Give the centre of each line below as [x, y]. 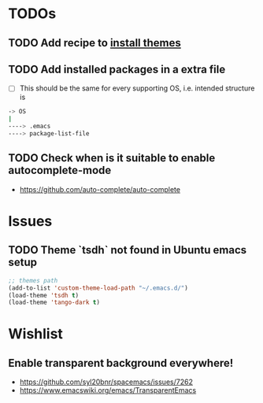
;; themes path [33, 280]
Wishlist [35, 334]
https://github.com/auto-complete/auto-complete [100, 189]
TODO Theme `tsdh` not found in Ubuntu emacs [128, 250]
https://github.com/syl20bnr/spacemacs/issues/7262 [106, 382]
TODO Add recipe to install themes [94, 43]
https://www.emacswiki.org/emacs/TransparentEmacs [108, 390]
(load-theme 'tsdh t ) [44, 295]
